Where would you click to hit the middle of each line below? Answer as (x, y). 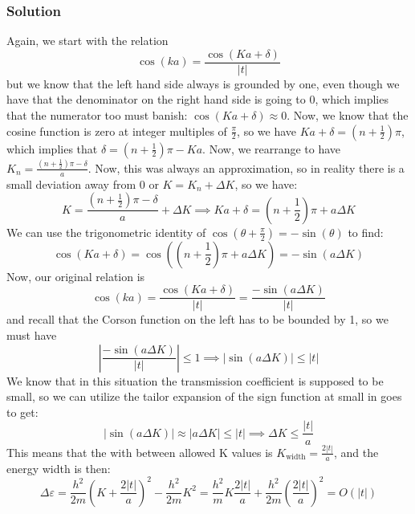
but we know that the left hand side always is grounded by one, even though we (203, 83)
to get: (22, 412)
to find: (366, 232)
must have (32, 335)
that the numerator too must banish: (97, 115)
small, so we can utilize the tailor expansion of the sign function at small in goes (204, 396)
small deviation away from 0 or (83, 184)
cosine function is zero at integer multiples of (117, 131)
